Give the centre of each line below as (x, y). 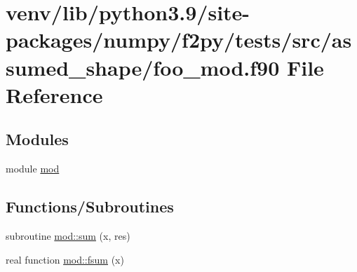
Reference (54, 94)
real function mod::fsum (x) (65, 259)
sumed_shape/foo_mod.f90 (143, 67)
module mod (33, 169)
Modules (37, 139)
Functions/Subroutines (90, 206)
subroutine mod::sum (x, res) (68, 235)
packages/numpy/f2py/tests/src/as (179, 40)
